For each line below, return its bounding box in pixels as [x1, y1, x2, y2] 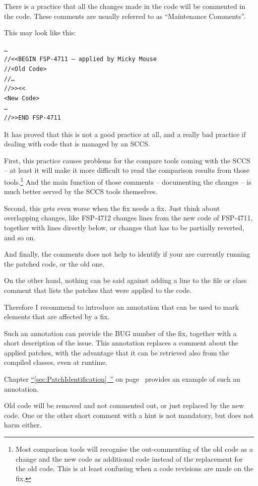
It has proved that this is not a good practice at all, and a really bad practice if [4, 129, 246, 139]
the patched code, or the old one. [4, 258, 105, 269]
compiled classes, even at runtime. [4, 357, 108, 367]
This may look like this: [4, 27, 76, 38]
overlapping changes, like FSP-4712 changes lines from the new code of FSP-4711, [4, 212, 253, 223]
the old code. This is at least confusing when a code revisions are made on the [15, 463, 254, 474]
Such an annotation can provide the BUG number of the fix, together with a [4, 328, 237, 338]
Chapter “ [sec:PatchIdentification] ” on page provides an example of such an [4, 374, 241, 384]
